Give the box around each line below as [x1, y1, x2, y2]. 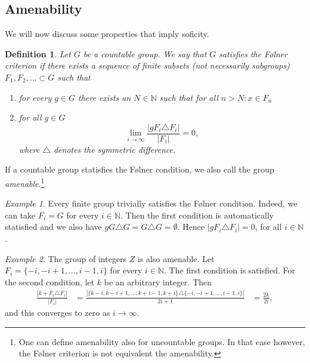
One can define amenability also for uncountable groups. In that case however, [18, 335, 305, 347]
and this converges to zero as [5, 306, 110, 319]
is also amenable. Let [138, 252, 215, 264]
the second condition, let [5, 275, 95, 288]
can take [5, 208, 36, 221]
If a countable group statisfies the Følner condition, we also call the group [5, 163, 274, 176]
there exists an [78, 91, 131, 103]
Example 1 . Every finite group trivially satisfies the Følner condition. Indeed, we [5, 197, 297, 210]
